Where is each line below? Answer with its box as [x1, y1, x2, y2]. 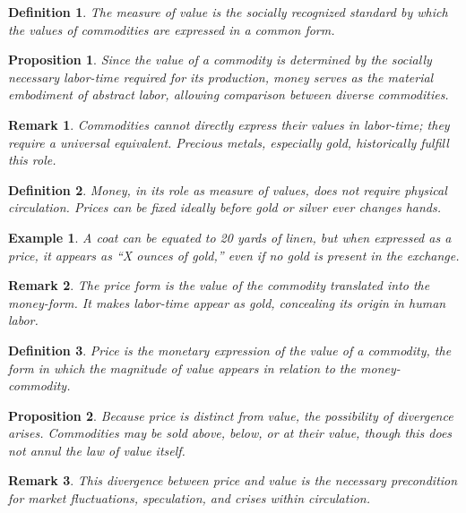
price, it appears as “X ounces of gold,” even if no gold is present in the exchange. [8, 245, 460, 264]
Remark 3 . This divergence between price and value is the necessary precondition [8, 471, 458, 490]
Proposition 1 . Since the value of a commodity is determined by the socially [8, 50, 432, 69]
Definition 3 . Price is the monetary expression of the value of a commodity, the [8, 340, 452, 359]
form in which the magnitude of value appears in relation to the [8, 358, 357, 377]
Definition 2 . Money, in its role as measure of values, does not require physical [8, 180, 447, 199]
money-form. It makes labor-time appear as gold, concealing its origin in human [8, 293, 446, 312]
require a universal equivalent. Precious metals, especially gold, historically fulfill [8, 133, 449, 151]
